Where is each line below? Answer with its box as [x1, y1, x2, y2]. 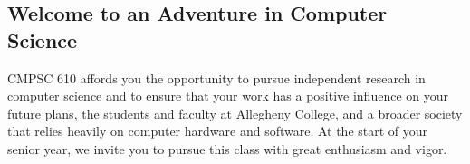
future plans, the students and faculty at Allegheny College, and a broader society [7, 103, 463, 122]
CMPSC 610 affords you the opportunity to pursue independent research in [7, 68, 426, 87]
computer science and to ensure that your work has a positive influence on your [7, 86, 448, 105]
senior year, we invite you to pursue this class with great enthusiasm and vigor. [7, 139, 447, 158]
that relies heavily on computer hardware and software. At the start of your [7, 121, 428, 140]
